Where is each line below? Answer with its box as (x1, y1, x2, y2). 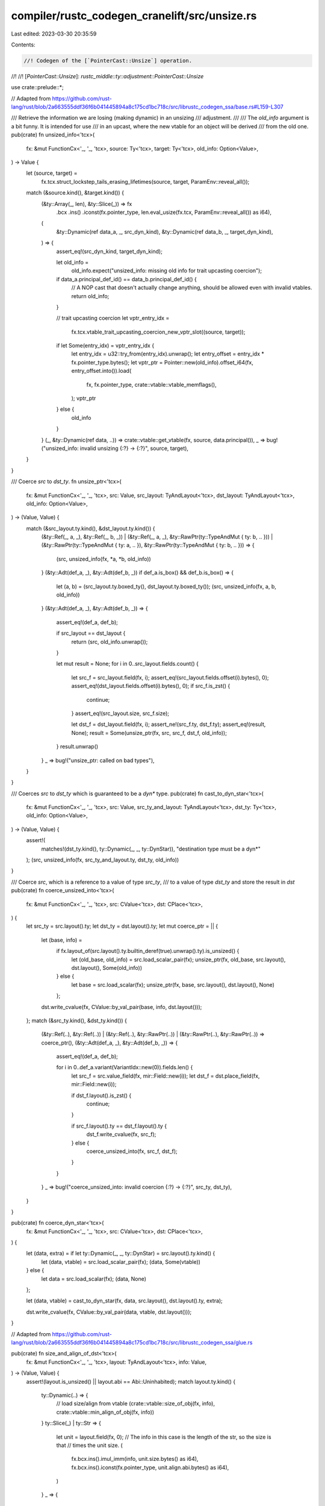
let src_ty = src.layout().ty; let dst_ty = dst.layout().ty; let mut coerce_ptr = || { (26, 922, 218, 930)
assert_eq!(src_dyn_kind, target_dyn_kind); (56, 248, 162, 255)
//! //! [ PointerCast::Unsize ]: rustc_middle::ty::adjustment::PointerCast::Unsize (11, 72, 204, 80)
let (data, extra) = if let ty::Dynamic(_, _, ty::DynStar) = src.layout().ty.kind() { (26, 1250, 215, 1257)
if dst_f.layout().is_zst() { (71, 1092, 132, 1099)
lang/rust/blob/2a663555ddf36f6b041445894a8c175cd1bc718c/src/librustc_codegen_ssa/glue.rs (11, 1339, 253, 1346)
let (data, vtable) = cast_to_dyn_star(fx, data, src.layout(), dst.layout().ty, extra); (26, 1297, 223, 1304)
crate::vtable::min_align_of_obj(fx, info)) (56, 1408, 155, 1416)
